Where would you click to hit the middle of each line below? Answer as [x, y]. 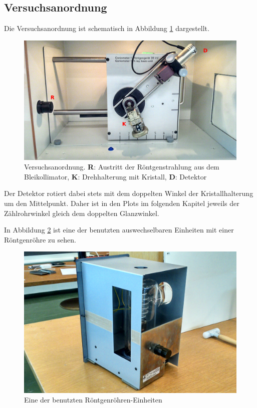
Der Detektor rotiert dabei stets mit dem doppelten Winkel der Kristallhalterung [129, 193]
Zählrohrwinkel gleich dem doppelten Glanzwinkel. [82, 213]
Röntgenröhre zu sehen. [40, 239]
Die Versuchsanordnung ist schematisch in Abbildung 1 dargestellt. [107, 28]
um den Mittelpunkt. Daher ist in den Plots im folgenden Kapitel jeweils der [122, 203]
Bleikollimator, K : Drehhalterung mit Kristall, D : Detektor [115, 176]
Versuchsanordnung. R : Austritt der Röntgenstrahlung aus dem [122, 167]
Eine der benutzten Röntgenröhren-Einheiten [93, 400]
